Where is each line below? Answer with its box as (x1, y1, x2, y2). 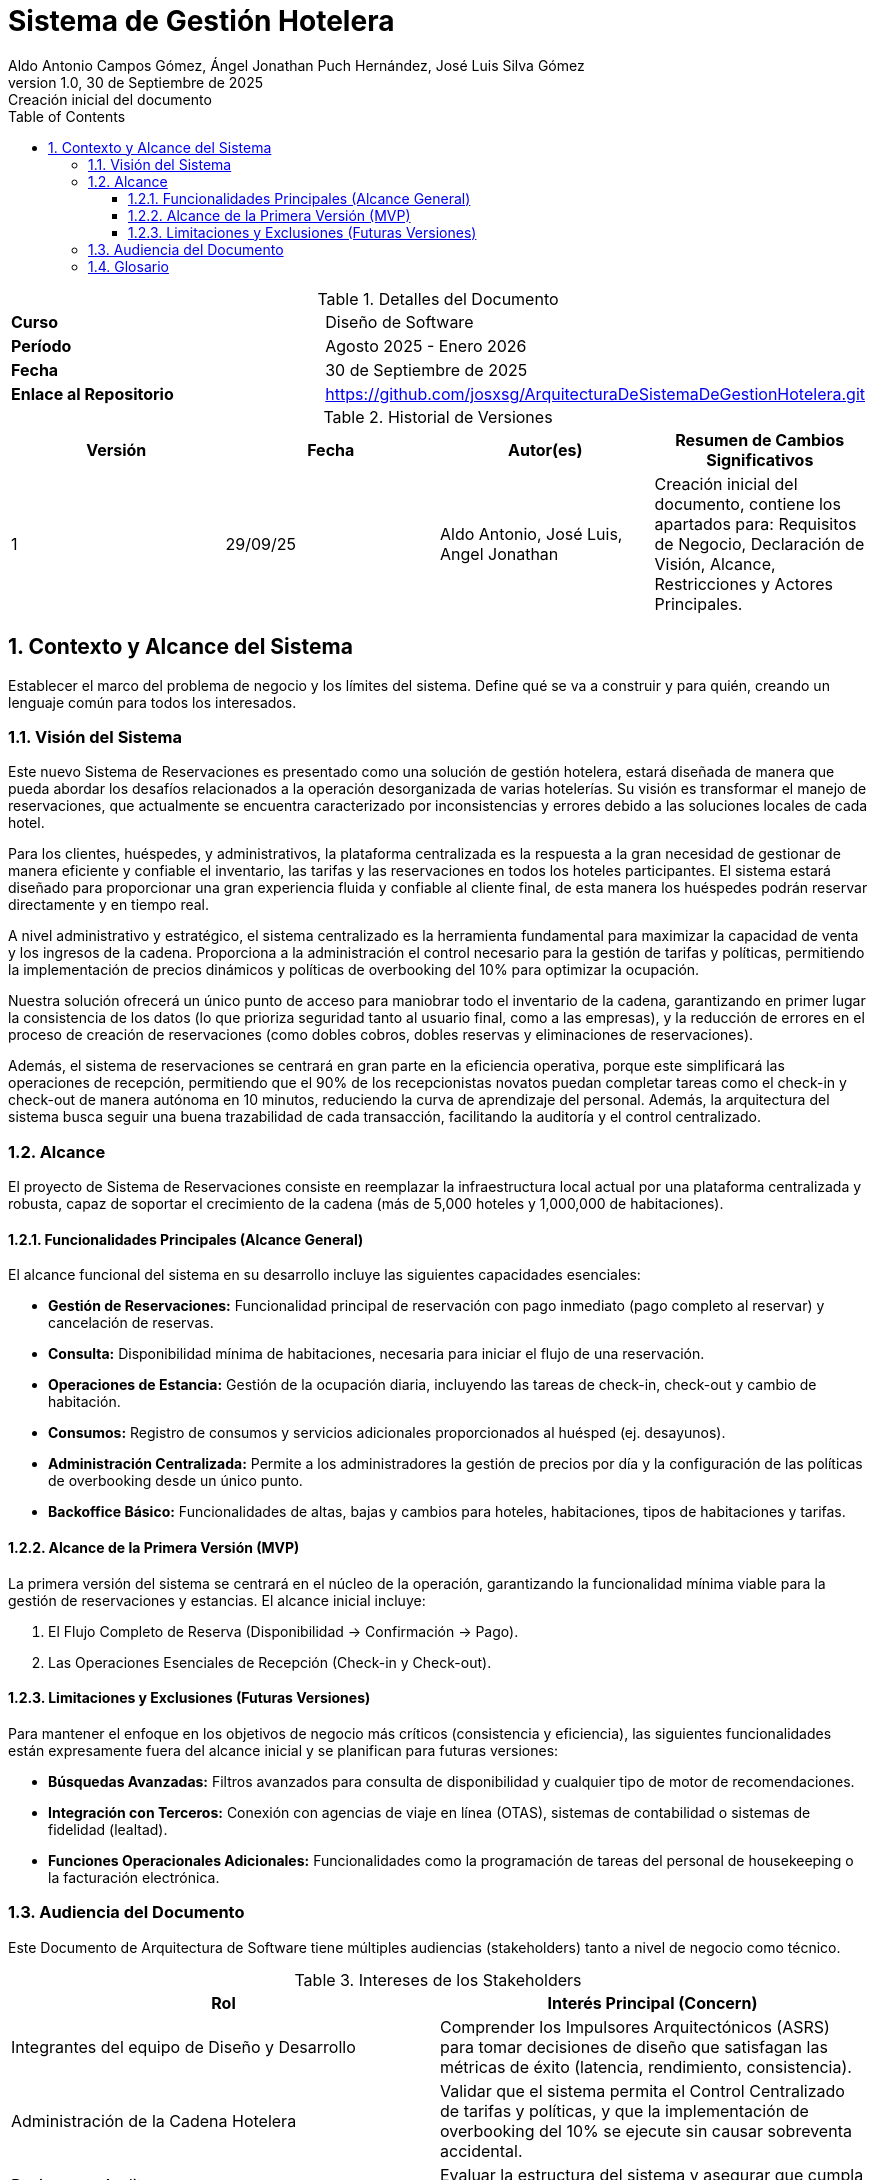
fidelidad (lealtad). (48, 1820, 168, 1838)
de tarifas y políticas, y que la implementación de (440, 2100, 809, 2121)
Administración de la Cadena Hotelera (11, 2110, 297, 2131)
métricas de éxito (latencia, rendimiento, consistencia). (440, 2056, 852, 2077)
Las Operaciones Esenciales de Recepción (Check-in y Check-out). (48, 1653, 492, 1671)
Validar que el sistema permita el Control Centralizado (440, 2080, 845, 2101)
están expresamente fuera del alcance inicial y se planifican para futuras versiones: (8, 1741, 559, 1759)
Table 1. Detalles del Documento (317, 288, 559, 309)
